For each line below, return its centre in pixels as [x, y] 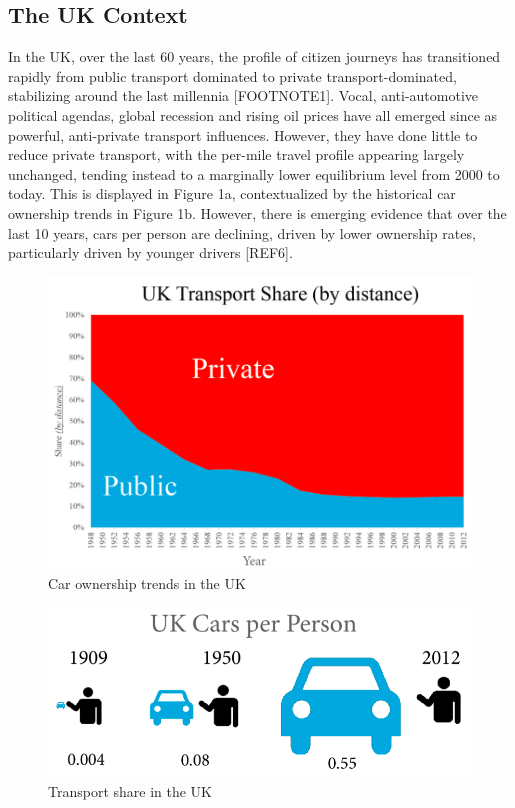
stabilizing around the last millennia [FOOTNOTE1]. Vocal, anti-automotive [243, 95]
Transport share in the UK [130, 791]
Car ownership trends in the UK [147, 582]
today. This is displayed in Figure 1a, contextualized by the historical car [232, 193]
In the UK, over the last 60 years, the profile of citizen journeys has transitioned [254, 56]
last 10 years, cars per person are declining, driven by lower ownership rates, [242, 232]
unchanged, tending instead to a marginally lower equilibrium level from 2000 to [254, 173]
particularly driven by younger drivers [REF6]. [150, 252]
